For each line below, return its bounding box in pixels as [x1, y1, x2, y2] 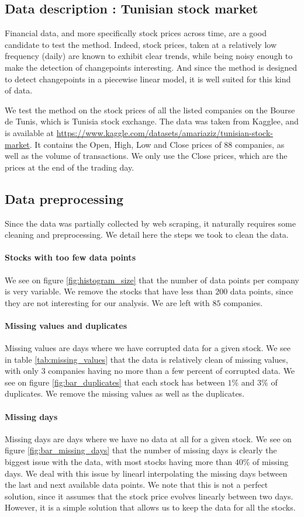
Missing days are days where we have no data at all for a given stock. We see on [5, 432, 292, 445]
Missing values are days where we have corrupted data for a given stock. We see [5, 342, 291, 354]
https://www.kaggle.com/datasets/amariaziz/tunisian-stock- [56, 126, 273, 138]
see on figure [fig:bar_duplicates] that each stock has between [5, 376, 225, 388]
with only [5, 365, 39, 377]
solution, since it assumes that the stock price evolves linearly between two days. [5, 490, 293, 502]
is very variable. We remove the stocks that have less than [5, 285, 213, 297]
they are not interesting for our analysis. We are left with [5, 296, 210, 308]
